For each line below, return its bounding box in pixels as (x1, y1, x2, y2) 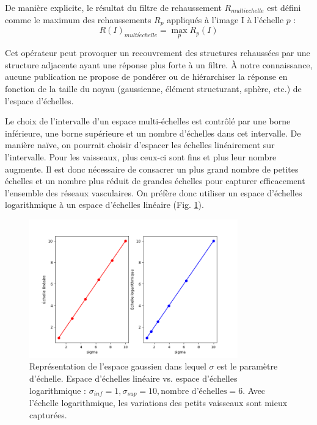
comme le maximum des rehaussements (5, 13, 151, 26)
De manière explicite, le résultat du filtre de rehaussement (5, 1, 222, 13)
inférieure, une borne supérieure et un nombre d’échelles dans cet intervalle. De (5, 126, 301, 139)
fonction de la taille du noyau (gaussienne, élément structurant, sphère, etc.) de (5, 82, 302, 95)
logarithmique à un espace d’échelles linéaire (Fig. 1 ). (5, 198, 204, 211)
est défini (267, 1, 301, 13)
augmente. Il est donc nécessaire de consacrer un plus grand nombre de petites (5, 162, 299, 175)
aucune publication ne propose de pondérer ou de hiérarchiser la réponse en (5, 70, 288, 83)
